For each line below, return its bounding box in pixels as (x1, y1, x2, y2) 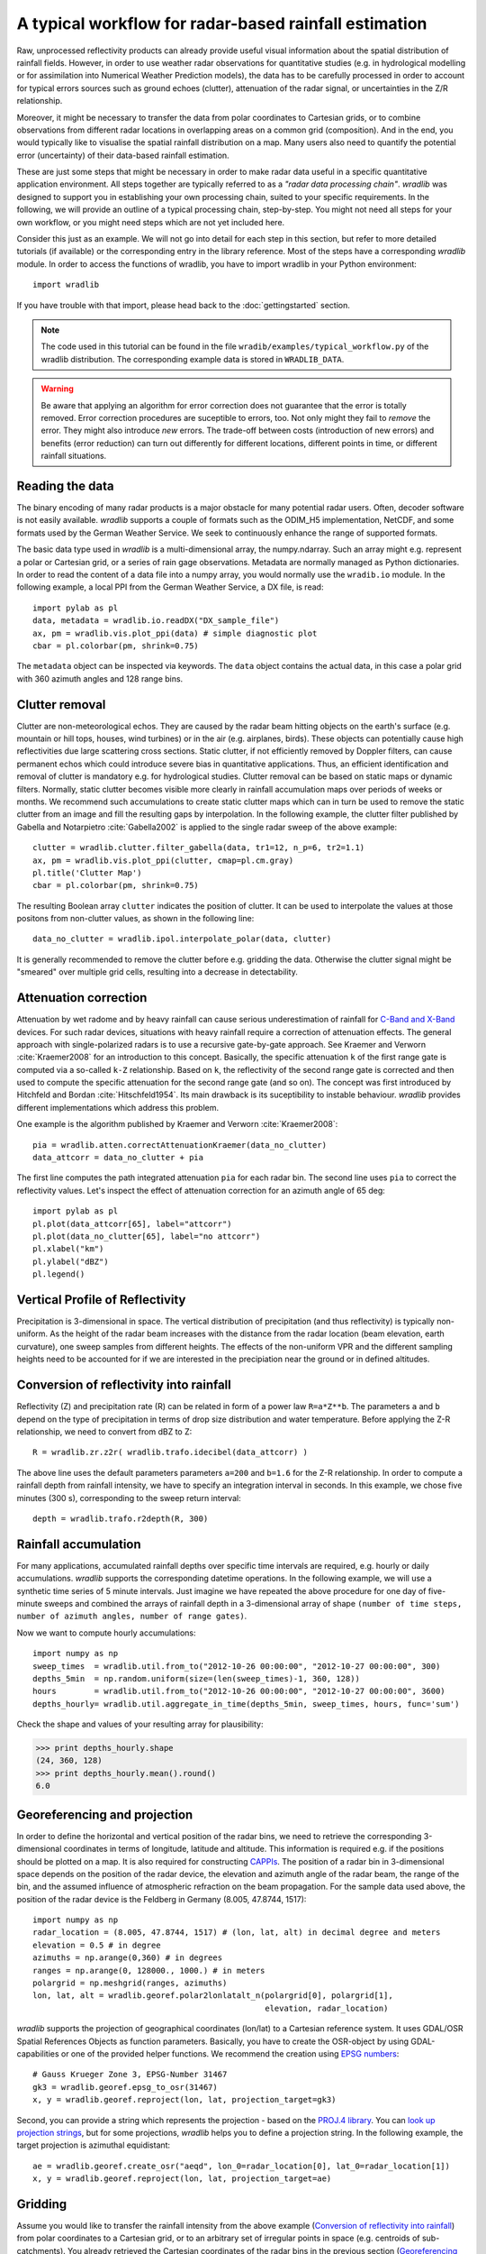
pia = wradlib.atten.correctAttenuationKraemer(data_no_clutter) (32, 1140, 328, 1150)
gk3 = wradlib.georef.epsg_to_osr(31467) (32, 2082, 218, 2092)
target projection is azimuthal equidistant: (16, 2139, 171, 2150)
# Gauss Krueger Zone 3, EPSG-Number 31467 (32, 2069, 228, 2080)
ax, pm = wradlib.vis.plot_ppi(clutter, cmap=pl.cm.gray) (32, 855, 294, 866)
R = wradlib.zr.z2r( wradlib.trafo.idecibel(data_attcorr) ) (32, 1447, 308, 1458)
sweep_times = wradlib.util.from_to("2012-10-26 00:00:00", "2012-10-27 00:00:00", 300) (32, 1661, 441, 1672)
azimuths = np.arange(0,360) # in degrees (32, 1953, 223, 1963)
